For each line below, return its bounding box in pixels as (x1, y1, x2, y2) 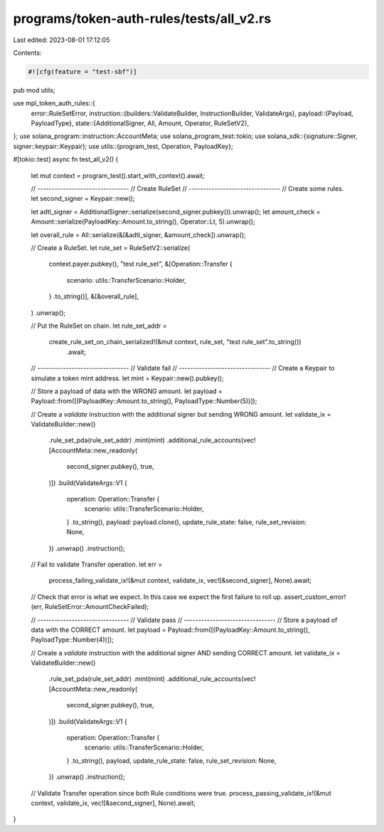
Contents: (13, 48, 42, 57)
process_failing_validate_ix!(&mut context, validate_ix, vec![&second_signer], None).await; (48, 576, 312, 585)
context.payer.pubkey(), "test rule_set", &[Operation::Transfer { (48, 260, 233, 269)
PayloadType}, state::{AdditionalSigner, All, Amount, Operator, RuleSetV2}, (31, 119, 250, 128)
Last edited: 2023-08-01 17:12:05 (13, 36, 110, 44)
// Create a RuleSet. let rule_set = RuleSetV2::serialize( (31, 243, 191, 252)
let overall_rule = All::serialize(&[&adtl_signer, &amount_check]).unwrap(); (31, 230, 247, 239)
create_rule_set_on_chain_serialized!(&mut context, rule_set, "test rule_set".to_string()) (48, 338, 302, 346)
